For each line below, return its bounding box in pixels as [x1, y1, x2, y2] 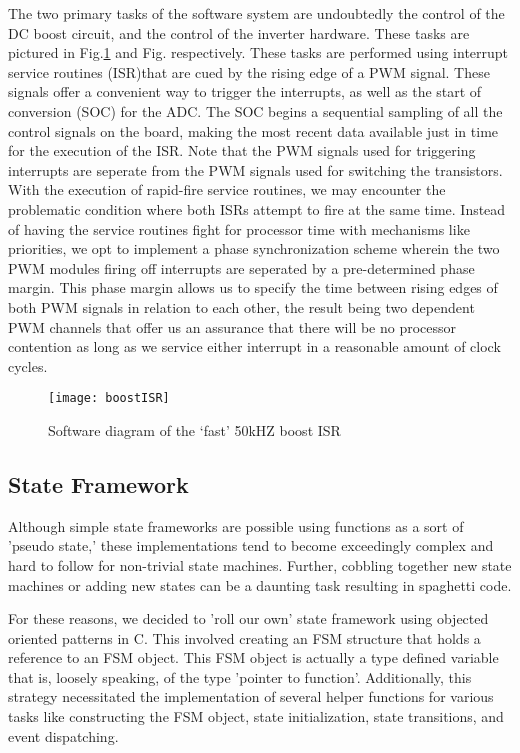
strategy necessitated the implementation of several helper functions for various [8, 686, 494, 707]
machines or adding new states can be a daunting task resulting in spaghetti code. [8, 574, 512, 595]
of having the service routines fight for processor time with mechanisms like [8, 218, 470, 239]
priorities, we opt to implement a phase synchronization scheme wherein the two [8, 238, 500, 259]
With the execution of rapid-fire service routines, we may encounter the [8, 179, 446, 200]
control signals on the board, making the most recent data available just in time [8, 120, 499, 141]
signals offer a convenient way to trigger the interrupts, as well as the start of [8, 81, 482, 102]
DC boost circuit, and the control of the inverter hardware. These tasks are [8, 22, 470, 43]
